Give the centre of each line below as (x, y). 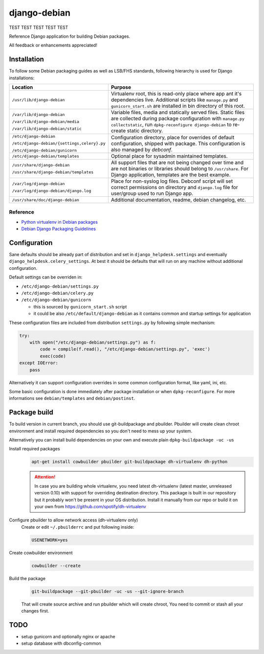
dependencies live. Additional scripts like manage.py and (174, 100)
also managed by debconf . (142, 149)
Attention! (45, 477)
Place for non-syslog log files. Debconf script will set (172, 181)
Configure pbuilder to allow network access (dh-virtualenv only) (74, 520)
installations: (22, 78)
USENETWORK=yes (50, 540)
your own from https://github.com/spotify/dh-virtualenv (90, 506)
